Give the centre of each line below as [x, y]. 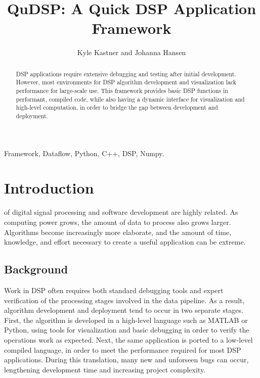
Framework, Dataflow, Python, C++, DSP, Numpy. [84, 153]
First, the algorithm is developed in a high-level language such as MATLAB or [126, 320]
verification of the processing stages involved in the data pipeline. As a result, [124, 300]
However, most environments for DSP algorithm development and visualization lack [126, 82]
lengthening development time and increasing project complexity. [105, 369]
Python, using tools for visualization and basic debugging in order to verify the [127, 330]
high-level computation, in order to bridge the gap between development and [117, 107]
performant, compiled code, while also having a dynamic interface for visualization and [130, 99]
